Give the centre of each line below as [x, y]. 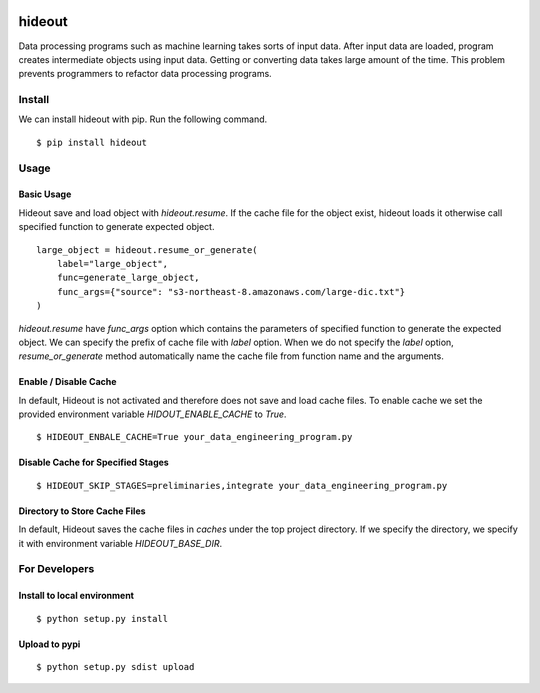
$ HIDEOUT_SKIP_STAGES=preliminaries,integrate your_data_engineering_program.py [242, 485]
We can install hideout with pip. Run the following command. [143, 119]
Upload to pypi [49, 644]
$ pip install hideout [92, 142]
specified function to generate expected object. [116, 227]
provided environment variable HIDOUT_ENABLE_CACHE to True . [152, 414]
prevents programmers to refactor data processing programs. [145, 74]
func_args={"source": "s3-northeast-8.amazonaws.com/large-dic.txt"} [231, 291]
